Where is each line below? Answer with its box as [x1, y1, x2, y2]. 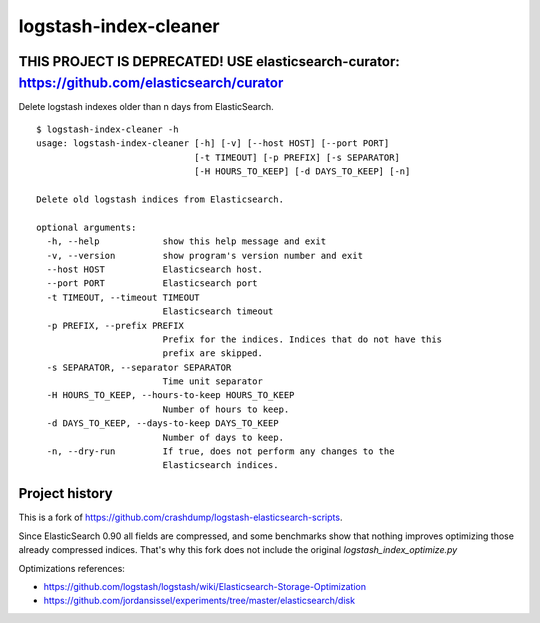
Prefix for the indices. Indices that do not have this [162, 333, 443, 345]
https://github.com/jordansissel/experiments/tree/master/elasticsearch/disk [43, 595, 355, 607]
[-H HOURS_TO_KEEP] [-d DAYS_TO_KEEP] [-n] [193, 166, 411, 177]
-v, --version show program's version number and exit [46, 250, 364, 261]
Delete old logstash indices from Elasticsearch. [36, 194, 285, 205]
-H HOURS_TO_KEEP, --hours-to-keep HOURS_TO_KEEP [46, 390, 295, 401]
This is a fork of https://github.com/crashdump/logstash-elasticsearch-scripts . [18, 511, 343, 524]
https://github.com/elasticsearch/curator [18, 74, 284, 91]
